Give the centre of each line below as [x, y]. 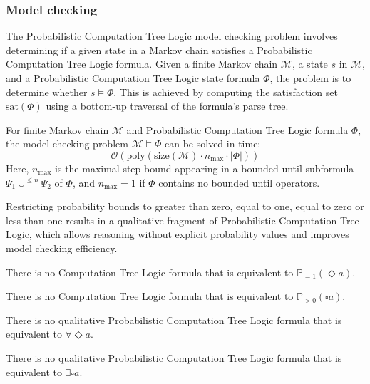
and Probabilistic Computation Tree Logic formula [237, 129]
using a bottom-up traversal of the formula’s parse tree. [167, 106]
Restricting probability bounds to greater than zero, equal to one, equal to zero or [185, 206]
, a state [310, 64]
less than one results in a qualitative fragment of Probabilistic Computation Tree [183, 220]
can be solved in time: [213, 144]
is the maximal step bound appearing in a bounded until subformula [205, 168]
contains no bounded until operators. [239, 182]
